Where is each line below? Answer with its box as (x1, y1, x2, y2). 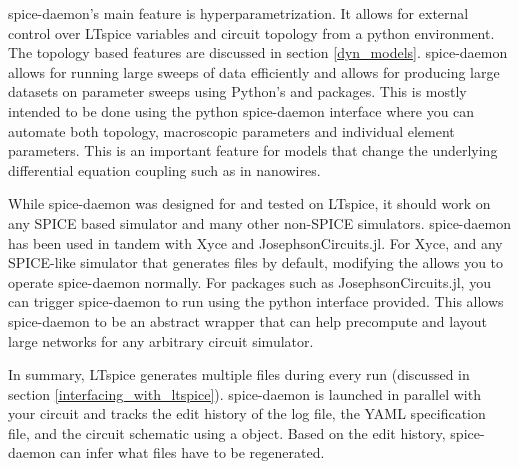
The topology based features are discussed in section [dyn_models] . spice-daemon (8, 42, 508, 63)
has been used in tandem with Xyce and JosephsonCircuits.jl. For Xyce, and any (8, 232, 503, 253)
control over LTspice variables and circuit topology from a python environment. (8, 22, 495, 43)
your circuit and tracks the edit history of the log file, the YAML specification (8, 403, 486, 424)
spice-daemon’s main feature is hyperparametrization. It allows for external (8, 3, 469, 23)
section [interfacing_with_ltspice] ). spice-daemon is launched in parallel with (8, 383, 481, 404)
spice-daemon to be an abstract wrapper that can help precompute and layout (8, 310, 488, 331)
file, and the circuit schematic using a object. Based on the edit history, (8, 422, 446, 443)
